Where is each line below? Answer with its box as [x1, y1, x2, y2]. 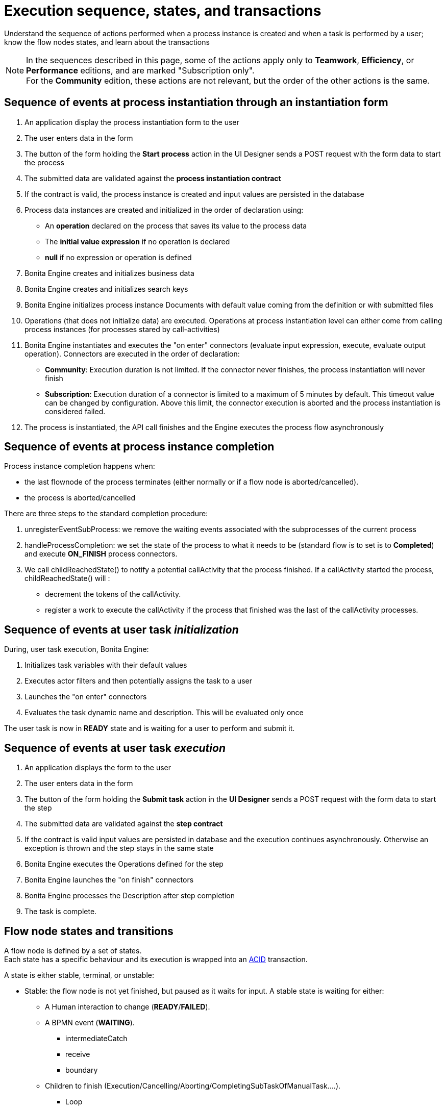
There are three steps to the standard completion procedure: [4, 509, 208, 518]
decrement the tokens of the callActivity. [45, 590, 181, 599]
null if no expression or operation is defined [45, 253, 192, 262]
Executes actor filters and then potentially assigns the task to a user [24, 676, 252, 686]
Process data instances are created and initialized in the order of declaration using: [24, 205, 304, 214]
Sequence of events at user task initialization [4, 623, 239, 636]
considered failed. [45, 407, 106, 416]
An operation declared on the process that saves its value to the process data [45, 221, 307, 230]
